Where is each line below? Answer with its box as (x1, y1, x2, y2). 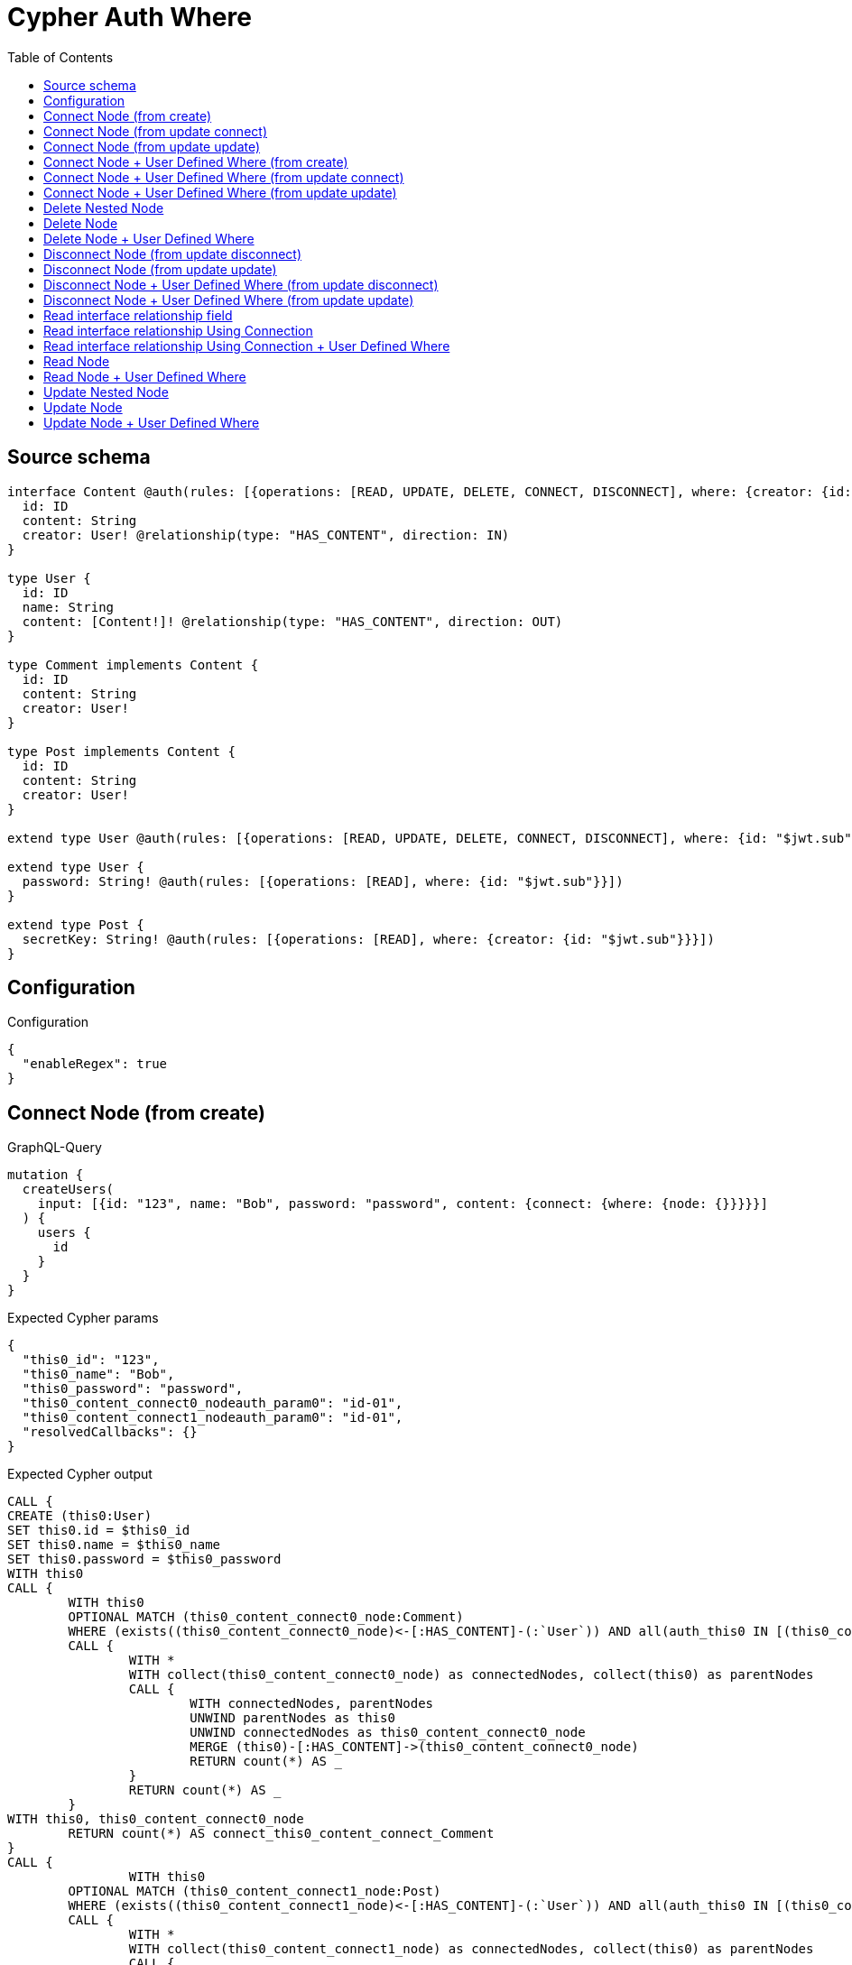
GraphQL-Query (7, 1139, 102, 1156)
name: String (22, 599, 115, 614)
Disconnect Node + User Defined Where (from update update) (43, 291, 414, 308)
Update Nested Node (43, 383, 169, 400)
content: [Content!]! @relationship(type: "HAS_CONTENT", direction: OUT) (22, 613, 563, 629)
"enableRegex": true (22, 1056, 168, 1072)
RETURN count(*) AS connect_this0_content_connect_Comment (68, 1826, 495, 1841)
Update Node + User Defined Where (43, 414, 260, 430)
